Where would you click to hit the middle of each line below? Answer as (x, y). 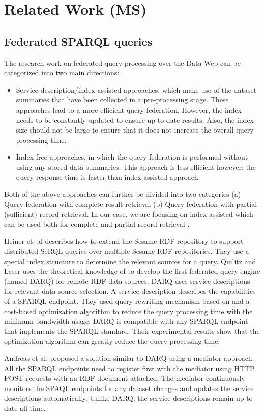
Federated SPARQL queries (78, 41)
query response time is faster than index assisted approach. (108, 177)
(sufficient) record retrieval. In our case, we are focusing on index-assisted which (129, 214)
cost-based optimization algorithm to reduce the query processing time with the (128, 311)
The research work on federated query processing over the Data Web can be (122, 62)
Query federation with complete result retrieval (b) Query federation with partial (131, 204)
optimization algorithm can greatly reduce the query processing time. (112, 341)
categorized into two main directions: (62, 73)
